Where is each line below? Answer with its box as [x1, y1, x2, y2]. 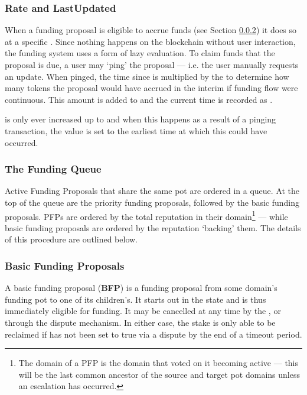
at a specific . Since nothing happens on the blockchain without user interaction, [5, 35, 296, 47]
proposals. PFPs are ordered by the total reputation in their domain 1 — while [5, 208, 288, 222]
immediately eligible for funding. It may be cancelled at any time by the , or [5, 305, 281, 317]
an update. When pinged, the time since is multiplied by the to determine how [5, 70, 289, 82]
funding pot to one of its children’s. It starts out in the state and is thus [5, 293, 266, 305]
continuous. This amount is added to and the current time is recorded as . [5, 93, 273, 105]
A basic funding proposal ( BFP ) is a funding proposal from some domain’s [5, 281, 277, 294]
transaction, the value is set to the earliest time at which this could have [5, 124, 267, 137]
